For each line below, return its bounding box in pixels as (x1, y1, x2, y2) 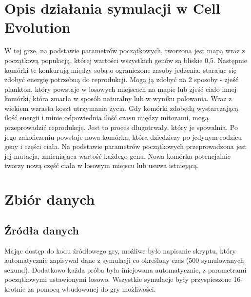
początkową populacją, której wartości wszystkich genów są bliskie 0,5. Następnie (4, 55, 247, 65)
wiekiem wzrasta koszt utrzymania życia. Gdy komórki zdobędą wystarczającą (4, 103, 238, 113)
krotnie (4, 283, 26, 294)
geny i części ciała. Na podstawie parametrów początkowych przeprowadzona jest (4, 141, 247, 151)
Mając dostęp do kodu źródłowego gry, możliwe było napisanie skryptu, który (4, 245, 236, 255)
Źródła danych (4, 222, 79, 237)
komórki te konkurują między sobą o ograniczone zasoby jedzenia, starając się (4, 64, 237, 75)
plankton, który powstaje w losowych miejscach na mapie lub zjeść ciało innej (4, 84, 237, 94)
